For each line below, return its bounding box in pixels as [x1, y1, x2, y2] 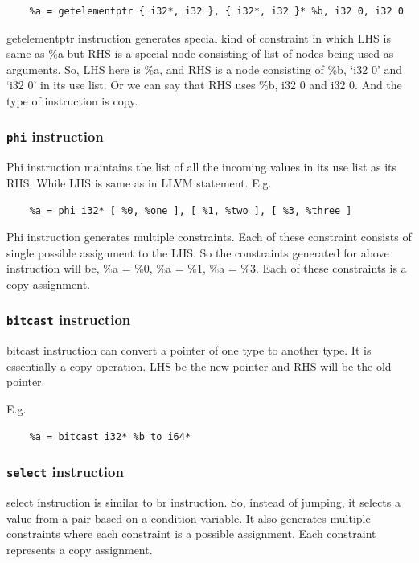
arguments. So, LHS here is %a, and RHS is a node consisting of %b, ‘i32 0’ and [6, 60, 403, 77]
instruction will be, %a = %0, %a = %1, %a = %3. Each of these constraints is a [6, 260, 407, 277]
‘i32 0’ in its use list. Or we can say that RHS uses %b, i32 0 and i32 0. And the [6, 76, 402, 93]
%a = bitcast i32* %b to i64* [29, 430, 191, 442]
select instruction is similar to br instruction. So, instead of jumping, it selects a [6, 494, 401, 511]
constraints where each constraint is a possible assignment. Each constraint [6, 525, 376, 542]
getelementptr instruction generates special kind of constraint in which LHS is [6, 29, 391, 46]
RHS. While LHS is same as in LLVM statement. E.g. [6, 174, 272, 191]
